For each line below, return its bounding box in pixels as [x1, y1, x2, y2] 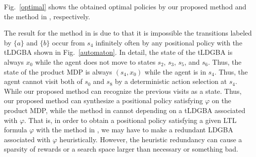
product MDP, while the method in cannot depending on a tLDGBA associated [4, 105, 246, 115]
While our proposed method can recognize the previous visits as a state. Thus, [4, 85, 242, 96]
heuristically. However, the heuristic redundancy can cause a [59, 134, 242, 144]
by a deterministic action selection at [115, 76, 227, 86]
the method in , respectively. [4, 11, 90, 21]
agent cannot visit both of [4, 76, 83, 86]
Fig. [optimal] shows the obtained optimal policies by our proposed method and [4, 1, 247, 11]
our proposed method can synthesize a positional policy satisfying [4, 95, 203, 106]
